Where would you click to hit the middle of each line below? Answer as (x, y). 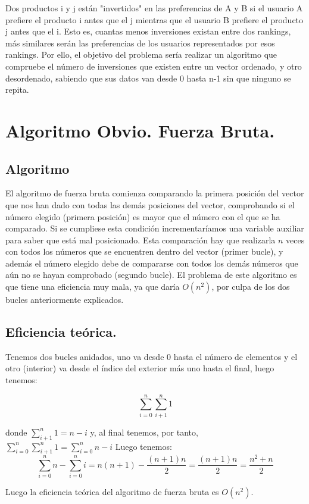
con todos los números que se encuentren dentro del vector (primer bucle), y (144, 251)
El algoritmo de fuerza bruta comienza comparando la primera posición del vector (155, 193)
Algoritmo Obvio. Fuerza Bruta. (140, 130)
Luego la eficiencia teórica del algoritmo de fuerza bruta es (112, 492)
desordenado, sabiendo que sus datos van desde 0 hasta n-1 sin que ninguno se (148, 78)
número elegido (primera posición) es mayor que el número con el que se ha (143, 216)
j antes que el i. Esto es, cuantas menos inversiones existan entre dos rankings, (148, 31)
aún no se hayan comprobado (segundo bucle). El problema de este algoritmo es (151, 275)
